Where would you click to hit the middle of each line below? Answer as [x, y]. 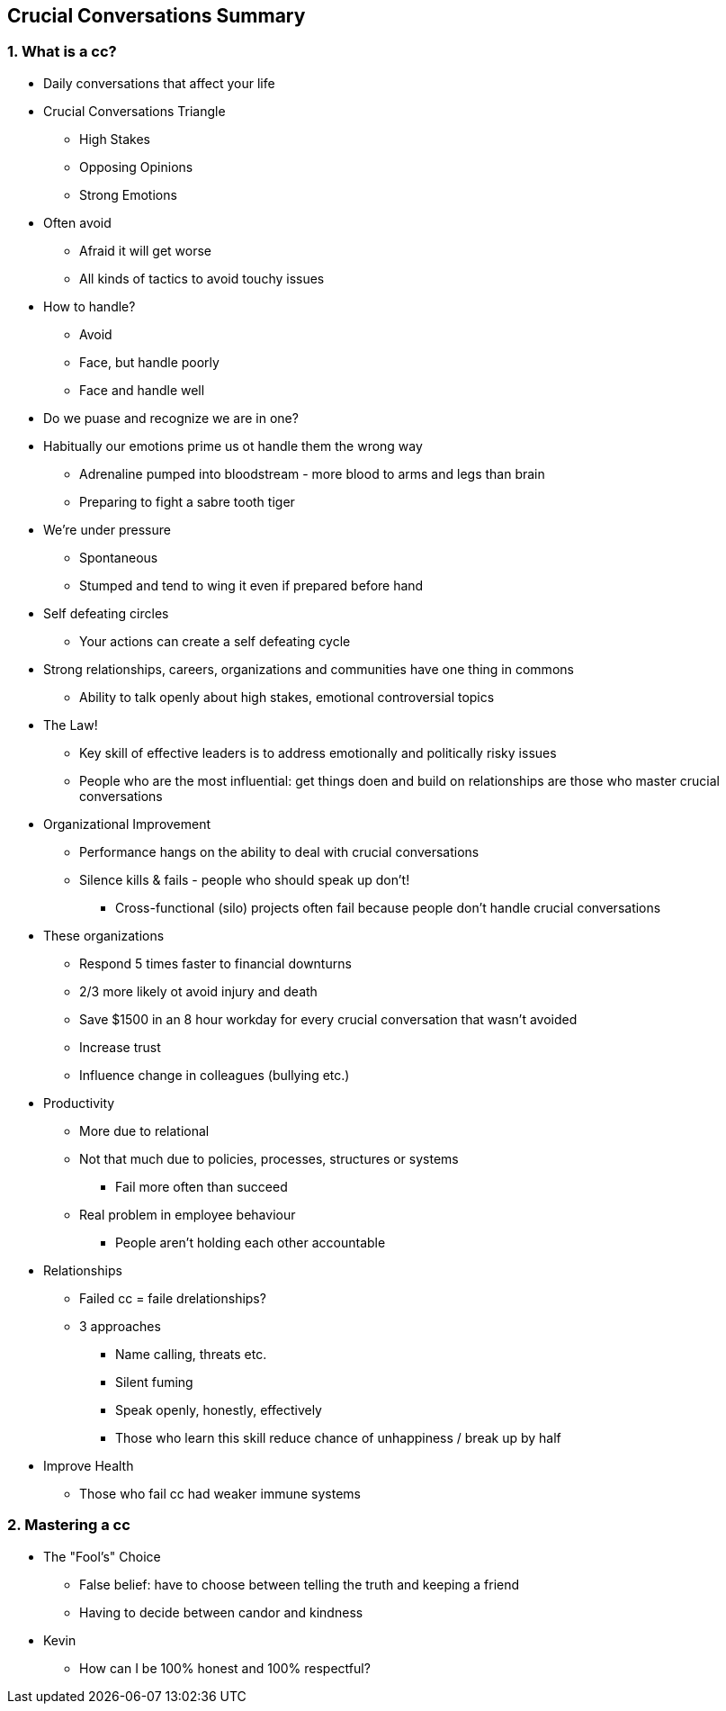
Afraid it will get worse [146, 250]
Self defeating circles [106, 613]
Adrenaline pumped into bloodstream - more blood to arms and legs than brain [312, 473]
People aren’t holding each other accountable [251, 1242]
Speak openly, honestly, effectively [219, 1409]
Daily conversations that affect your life [159, 83]
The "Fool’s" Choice [102, 1556]
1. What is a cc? [62, 52]
